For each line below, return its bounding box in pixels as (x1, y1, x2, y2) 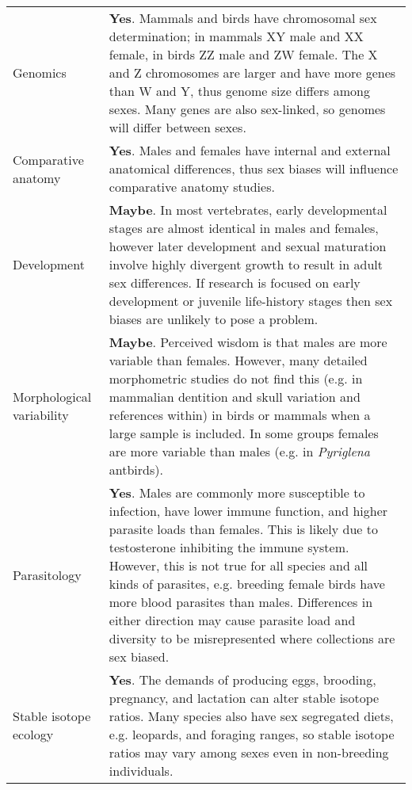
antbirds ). (109, 460, 163, 479)
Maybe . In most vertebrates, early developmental (109, 200, 387, 219)
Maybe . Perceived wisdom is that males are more (109, 333, 387, 351)
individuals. (109, 761, 174, 780)
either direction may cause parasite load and (109, 611, 356, 629)
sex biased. (109, 647, 170, 666)
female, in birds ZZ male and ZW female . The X (109, 45, 378, 63)
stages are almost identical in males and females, (109, 219, 379, 237)
